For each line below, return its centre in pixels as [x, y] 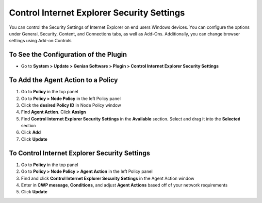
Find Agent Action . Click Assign [54, 112]
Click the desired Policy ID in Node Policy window [71, 105]
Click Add [31, 132]
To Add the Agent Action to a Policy [64, 80]
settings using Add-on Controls [40, 41]
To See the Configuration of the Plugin [68, 55]
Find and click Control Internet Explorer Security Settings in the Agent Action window [108, 178]
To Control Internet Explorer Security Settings [80, 153]
